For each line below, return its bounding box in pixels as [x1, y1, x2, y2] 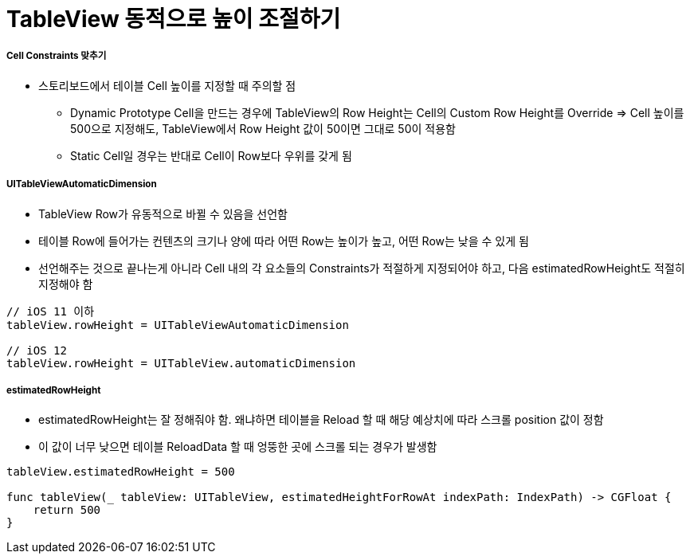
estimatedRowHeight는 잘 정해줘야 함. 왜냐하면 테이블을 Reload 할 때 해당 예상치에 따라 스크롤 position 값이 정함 [38, 413, 604, 427]
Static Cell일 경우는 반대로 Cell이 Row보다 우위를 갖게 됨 [70, 148, 352, 163]
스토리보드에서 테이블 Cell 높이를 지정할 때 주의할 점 [38, 78, 296, 92]
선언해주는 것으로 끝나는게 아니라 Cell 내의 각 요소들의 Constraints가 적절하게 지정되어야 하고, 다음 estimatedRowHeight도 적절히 [38, 260, 685, 275]
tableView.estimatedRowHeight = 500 [6, 465, 235, 479]
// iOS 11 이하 [6, 304, 95, 318]
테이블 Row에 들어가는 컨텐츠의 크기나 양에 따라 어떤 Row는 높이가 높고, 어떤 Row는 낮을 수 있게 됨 [38, 233, 529, 248]
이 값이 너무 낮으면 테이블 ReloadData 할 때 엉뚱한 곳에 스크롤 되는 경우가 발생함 [38, 440, 437, 454]
